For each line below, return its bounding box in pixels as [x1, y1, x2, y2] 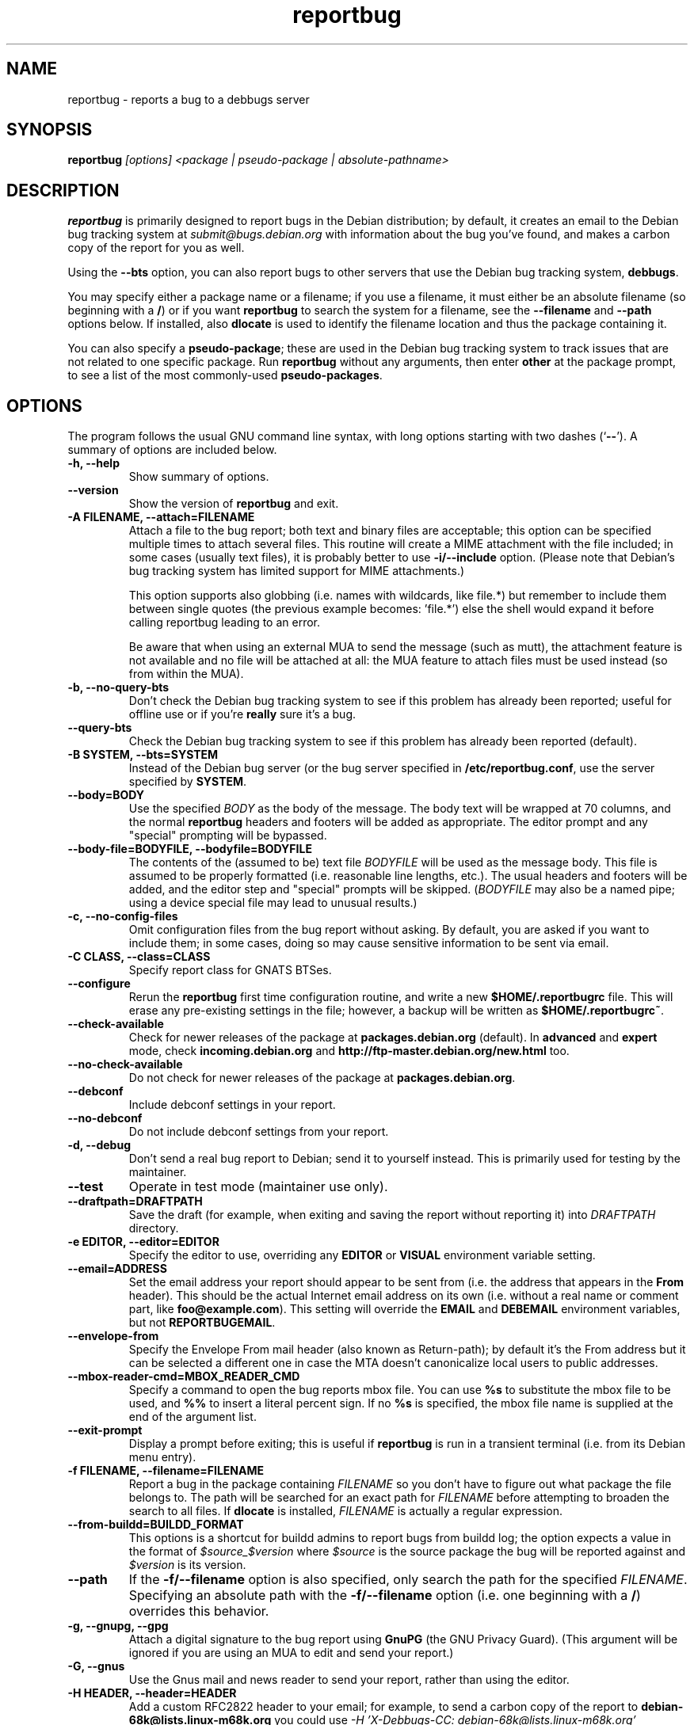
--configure [67, 977, 131, 991]
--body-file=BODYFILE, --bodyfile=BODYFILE [67, 842, 312, 856]
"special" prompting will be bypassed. [128, 828, 327, 843]
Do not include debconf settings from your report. [128, 1125, 389, 1139]
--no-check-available [67, 1057, 183, 1072]
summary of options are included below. [67, 443, 277, 457]
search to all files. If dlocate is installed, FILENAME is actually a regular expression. [128, 1504, 563, 1518]
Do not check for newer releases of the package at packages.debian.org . [128, 1071, 516, 1085]
